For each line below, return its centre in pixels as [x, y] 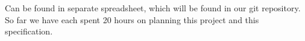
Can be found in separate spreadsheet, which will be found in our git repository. [153, 8]
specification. [29, 31]
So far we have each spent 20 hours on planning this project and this [132, 19]
